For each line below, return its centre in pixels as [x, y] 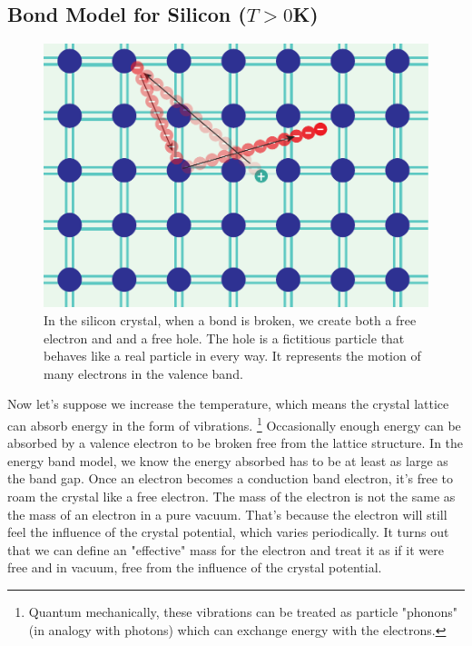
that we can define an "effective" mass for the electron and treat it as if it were [226, 549]
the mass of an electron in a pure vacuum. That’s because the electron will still [227, 514]
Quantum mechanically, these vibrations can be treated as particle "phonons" [243, 611]
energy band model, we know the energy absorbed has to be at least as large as [228, 460]
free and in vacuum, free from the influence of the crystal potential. [195, 567]
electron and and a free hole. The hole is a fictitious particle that [224, 338]
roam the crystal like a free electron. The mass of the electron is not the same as [231, 497]
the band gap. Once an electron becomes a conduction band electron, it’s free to [231, 478]
